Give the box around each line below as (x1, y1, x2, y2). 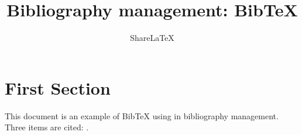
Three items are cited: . (5, 121, 89, 133)
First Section (5, 75, 111, 99)
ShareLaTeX (130, 32, 174, 44)
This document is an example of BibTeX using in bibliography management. (5, 109, 279, 122)
